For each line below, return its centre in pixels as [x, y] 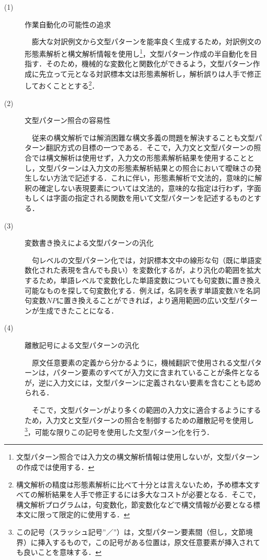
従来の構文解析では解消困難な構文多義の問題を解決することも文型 [144, 137]
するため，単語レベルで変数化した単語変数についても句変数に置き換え [143, 280]
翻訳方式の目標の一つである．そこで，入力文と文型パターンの [150, 147]
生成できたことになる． [78, 310]
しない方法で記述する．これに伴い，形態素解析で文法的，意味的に [143, 178]
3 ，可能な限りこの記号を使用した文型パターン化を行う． [119, 431]
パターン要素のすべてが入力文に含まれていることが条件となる [157, 372]
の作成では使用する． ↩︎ [55, 467]
